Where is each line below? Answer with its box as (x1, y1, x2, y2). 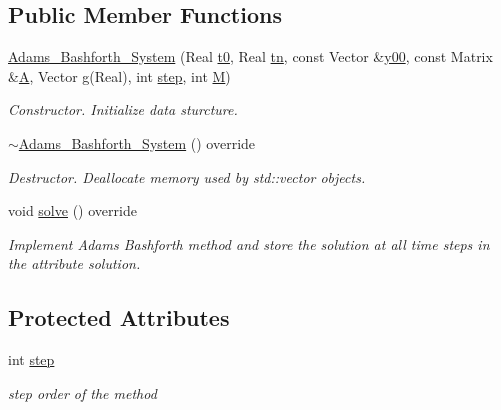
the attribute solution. (8, 253, 141, 274)
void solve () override (8, 200, 137, 221)
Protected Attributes (8, 302, 230, 333)
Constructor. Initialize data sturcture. (8, 99, 238, 120)
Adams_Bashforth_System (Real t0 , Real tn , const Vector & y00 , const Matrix (8, 46, 493, 67)
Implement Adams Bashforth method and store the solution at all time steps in (8, 233, 490, 254)
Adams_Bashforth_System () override (18, 132, 256, 153)
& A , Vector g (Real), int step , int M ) (8, 65, 231, 86)
